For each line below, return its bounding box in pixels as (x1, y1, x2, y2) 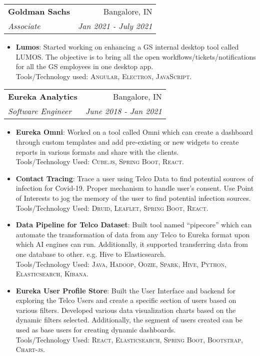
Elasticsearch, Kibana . (15, 268, 88, 279)
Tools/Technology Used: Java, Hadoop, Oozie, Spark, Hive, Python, (15, 258, 226, 269)
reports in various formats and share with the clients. (15, 146, 179, 157)
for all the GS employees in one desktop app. (15, 61, 153, 72)
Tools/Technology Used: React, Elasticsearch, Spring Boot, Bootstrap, (15, 334, 243, 344)
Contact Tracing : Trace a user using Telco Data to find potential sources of (15, 173, 253, 183)
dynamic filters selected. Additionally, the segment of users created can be (15, 314, 242, 325)
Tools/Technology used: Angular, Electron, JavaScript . (15, 71, 192, 81)
